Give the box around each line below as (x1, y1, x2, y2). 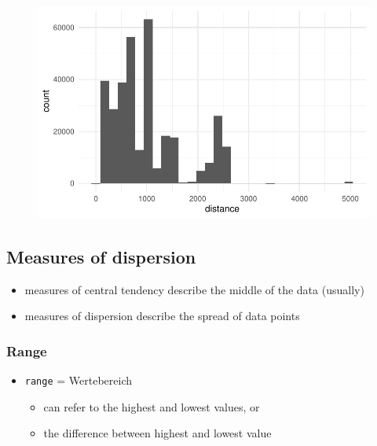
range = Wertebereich (24, 372, 133, 389)
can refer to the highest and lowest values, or (43, 398, 260, 415)
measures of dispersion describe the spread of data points (24, 308, 300, 324)
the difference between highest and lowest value (43, 425, 272, 441)
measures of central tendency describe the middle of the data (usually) (24, 281, 364, 297)
